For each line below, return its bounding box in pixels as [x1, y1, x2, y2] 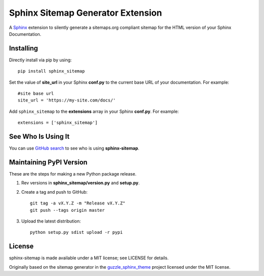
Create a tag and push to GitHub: [21, 189, 88, 195]
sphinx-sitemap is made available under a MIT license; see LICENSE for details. [9, 255, 169, 261]
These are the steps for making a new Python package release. [9, 171, 137, 176]
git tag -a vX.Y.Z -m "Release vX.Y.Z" [30, 201, 126, 206]
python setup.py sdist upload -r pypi [30, 229, 123, 235]
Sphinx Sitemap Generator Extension [9, 7, 162, 18]
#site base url [18, 91, 54, 97]
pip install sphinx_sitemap [18, 69, 85, 74]
